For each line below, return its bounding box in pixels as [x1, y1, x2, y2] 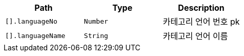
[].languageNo [5, 17, 57, 25]
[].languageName [5, 31, 66, 40]
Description [178, 3, 225, 13]
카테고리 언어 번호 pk [162, 16, 240, 27]
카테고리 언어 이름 [162, 31, 228, 41]
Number [84, 17, 108, 25]
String [84, 31, 108, 40]
